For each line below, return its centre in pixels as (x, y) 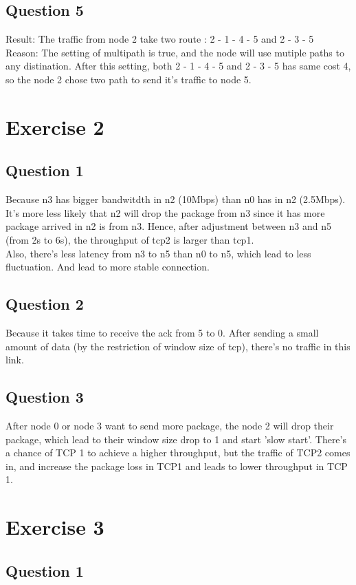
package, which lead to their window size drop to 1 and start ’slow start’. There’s (176, 439)
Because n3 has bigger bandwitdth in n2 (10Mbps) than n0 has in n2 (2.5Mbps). (176, 199)
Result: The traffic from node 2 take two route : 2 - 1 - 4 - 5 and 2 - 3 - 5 (160, 39)
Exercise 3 (55, 527)
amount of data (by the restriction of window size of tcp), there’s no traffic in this (178, 346)
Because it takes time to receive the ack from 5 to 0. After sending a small (162, 332)
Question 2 (45, 304)
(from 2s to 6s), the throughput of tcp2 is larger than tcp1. (130, 239)
